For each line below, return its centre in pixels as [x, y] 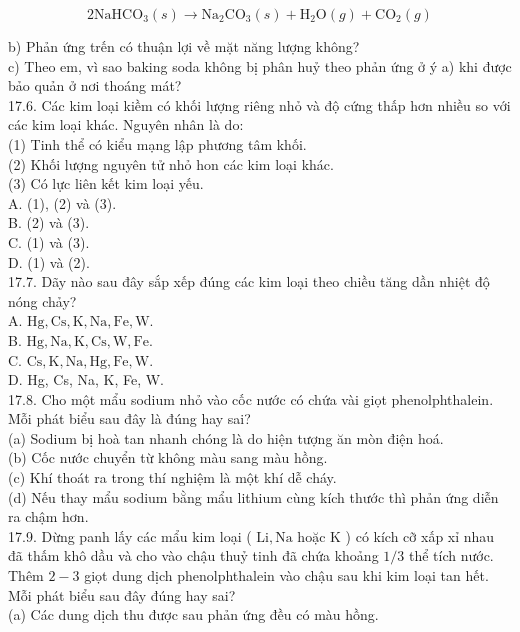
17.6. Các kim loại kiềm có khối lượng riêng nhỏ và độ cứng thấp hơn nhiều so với [259, 104]
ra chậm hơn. [48, 516]
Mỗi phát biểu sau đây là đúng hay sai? [129, 418]
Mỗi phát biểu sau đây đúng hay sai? [122, 594]
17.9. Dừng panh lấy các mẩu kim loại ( [130, 535]
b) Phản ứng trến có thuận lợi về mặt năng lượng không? [184, 46]
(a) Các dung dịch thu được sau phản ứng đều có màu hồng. [193, 614]
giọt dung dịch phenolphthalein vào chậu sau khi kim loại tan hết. [286, 575]
